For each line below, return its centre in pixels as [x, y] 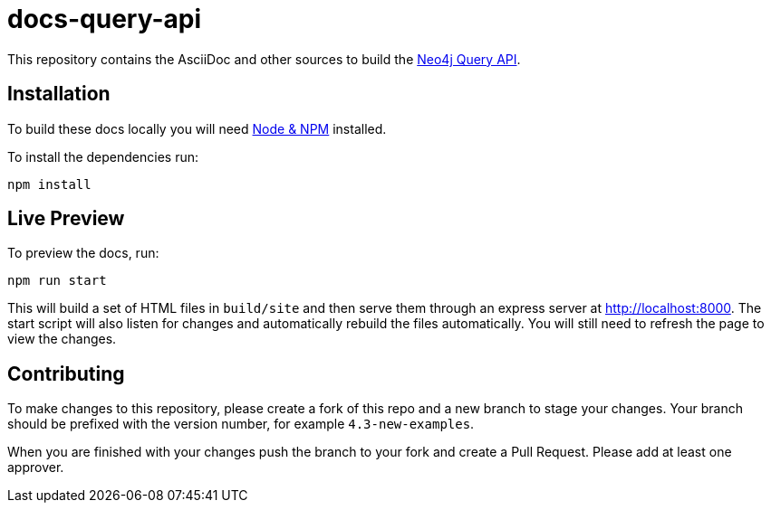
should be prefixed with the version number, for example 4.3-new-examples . [241, 424]
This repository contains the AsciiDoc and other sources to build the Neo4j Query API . [264, 59]
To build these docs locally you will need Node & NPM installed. [197, 128]
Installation [59, 94]
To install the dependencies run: [103, 156]
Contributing [66, 373]
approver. [36, 467]
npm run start [57, 281]
